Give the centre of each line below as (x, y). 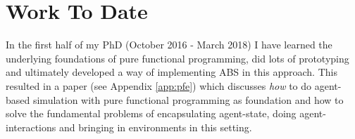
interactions (31, 127)
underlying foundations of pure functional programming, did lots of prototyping (177, 58)
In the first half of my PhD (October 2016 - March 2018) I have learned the (169, 45)
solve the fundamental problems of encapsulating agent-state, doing (151, 113)
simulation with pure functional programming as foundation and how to (188, 99)
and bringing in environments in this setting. (155, 127)
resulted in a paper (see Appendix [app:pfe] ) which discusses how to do (159, 85)
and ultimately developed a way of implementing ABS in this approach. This (172, 72)
